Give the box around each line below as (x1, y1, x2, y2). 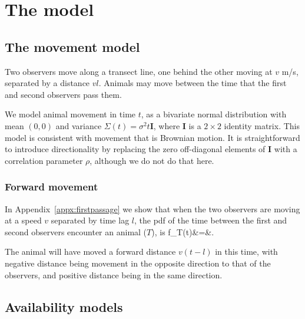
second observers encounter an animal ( (5, 225, 147, 238)
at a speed (5, 214, 42, 226)
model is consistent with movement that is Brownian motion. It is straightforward (5, 131, 300, 143)
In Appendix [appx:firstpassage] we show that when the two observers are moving (5, 202, 300, 215)
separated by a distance (5, 77, 90, 89)
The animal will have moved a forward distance (5, 245, 176, 258)
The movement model (5, 37, 140, 55)
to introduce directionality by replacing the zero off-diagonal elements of (5, 143, 266, 155)
